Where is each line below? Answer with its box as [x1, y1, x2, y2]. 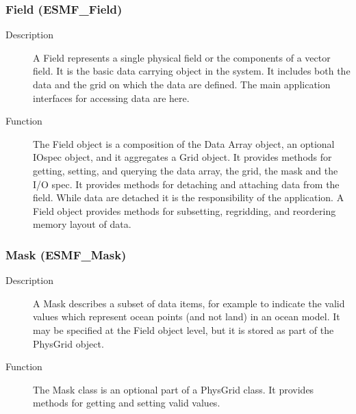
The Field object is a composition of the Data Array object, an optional [33, 136, 335, 151]
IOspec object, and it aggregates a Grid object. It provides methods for [33, 150, 332, 164]
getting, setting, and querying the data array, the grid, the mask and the [33, 163, 338, 177]
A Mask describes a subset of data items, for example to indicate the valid [33, 296, 345, 310]
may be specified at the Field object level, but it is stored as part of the [33, 322, 334, 337]
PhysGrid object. [33, 336, 104, 350]
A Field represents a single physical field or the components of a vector [33, 50, 331, 64]
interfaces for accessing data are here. [33, 90, 190, 105]
